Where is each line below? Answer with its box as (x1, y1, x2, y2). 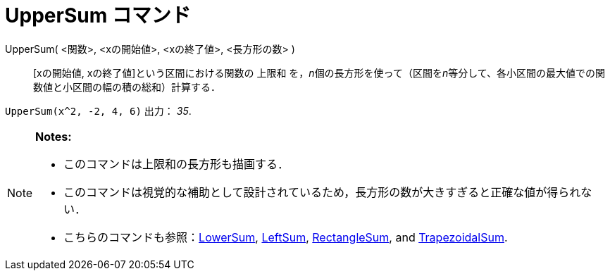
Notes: (35, 129, 72, 144)
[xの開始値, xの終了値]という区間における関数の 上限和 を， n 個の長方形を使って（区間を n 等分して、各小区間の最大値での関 (33, 66, 606, 79)
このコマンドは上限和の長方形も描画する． (63, 156, 290, 171)
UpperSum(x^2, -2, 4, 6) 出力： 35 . (5, 104, 192, 117)
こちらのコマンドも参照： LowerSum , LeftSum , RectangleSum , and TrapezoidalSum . (63, 230, 508, 244)
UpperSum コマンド (5, 4, 191, 27)
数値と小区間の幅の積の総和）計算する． (33, 80, 220, 93)
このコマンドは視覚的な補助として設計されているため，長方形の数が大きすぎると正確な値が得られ (63, 184, 581, 199)
